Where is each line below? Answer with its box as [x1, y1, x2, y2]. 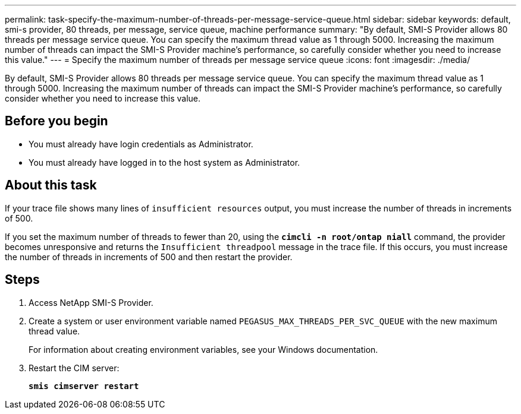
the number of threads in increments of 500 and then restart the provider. [5, 251, 293, 262]
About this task [5, 178, 97, 193]
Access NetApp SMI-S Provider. [29, 297, 153, 308]
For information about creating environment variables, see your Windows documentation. [29, 344, 378, 355]
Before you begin [5, 113, 108, 129]
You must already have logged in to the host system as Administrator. [29, 157, 300, 168]
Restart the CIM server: [29, 362, 120, 373]
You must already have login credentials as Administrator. [29, 138, 253, 149]
